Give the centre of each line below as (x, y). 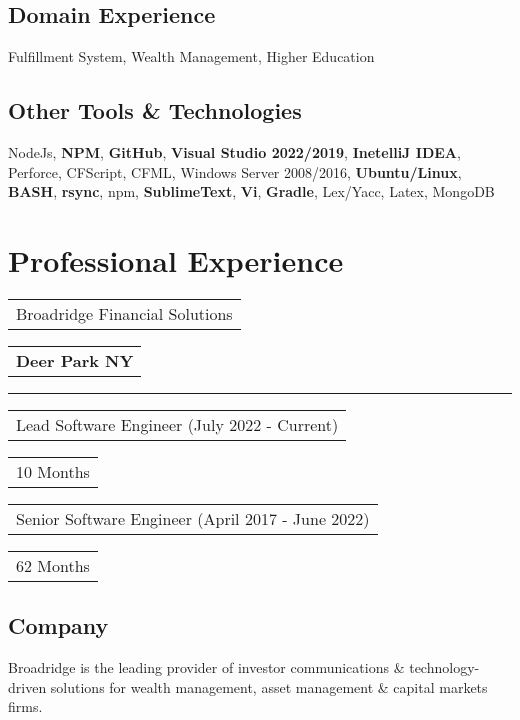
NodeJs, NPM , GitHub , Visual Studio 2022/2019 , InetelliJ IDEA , (234, 152)
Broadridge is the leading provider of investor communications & (206, 667)
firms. (25, 706)
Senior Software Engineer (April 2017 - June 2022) (193, 518)
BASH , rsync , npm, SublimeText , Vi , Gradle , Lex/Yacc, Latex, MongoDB (251, 191)
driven (27, 686)
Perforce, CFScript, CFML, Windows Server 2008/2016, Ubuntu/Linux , (235, 171)
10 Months (53, 471)
